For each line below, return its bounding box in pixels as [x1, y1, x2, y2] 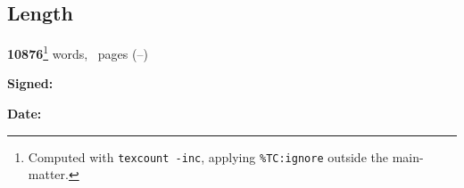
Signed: [7, 74, 54, 93]
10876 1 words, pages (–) [7, 42, 148, 62]
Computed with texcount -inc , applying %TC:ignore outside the [28, 147, 388, 166]
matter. [28, 165, 69, 184]
